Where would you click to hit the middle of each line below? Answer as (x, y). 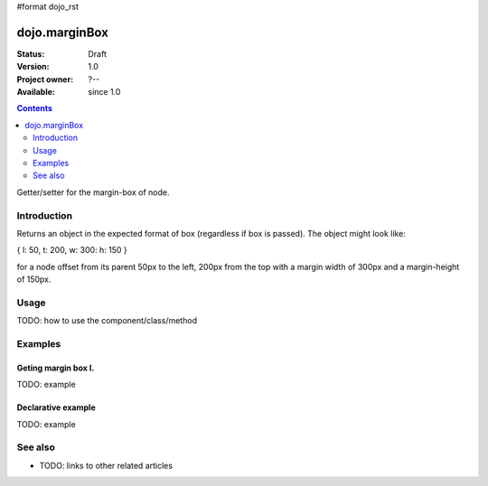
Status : (31, 53)
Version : (33, 67)
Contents (35, 108)
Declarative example (56, 407)
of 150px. (34, 279)
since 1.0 (104, 92)
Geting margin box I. (56, 368)
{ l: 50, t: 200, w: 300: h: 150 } (72, 250)
